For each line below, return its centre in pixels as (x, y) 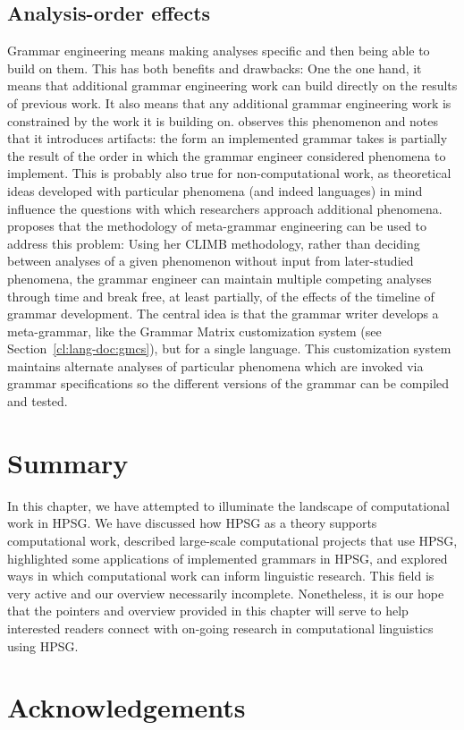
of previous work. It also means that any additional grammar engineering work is (229, 102)
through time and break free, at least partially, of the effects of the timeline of (221, 296)
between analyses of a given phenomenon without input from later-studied (211, 261)
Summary (68, 462)
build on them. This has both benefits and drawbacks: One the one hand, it (215, 68)
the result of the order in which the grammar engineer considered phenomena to (227, 155)
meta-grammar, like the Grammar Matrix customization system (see (194, 331)
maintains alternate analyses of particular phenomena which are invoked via (215, 365)
